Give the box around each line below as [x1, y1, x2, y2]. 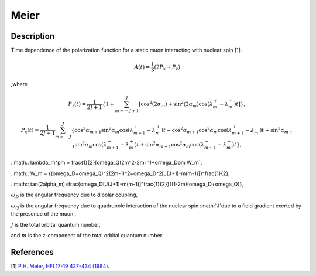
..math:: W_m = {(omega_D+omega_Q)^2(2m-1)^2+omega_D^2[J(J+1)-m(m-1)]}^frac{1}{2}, [11, 170, 231, 177]
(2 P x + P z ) [154, 63, 181, 71]
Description [11, 31, 55, 41]
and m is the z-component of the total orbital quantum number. [11, 232, 164, 238]
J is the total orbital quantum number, [11, 221, 101, 228]
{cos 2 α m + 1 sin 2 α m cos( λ [71, 126, 134, 135]
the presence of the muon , [11, 210, 77, 217]
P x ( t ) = [20, 127, 39, 135]
